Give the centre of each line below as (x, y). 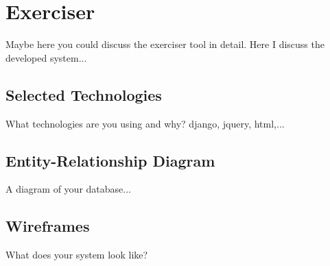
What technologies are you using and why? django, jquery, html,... (145, 123)
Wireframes (48, 226)
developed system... (46, 57)
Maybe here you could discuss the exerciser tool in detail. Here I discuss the (165, 44)
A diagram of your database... (68, 189)
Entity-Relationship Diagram (110, 160)
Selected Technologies (84, 94)
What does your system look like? (77, 255)
